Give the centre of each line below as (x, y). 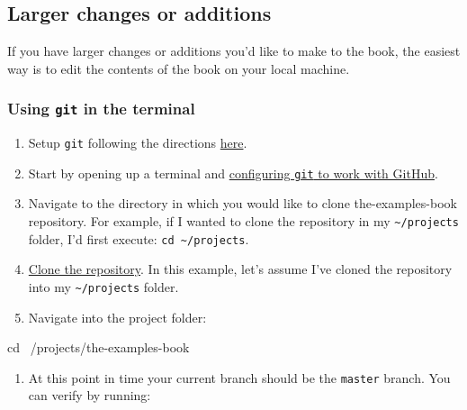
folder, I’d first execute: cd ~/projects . (139, 238)
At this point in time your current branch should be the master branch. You (239, 377)
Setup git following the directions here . (138, 143)
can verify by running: (90, 395)
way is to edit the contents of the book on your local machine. (179, 68)
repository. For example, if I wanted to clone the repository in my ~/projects (243, 221)
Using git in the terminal (101, 109)
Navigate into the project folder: (117, 317)
